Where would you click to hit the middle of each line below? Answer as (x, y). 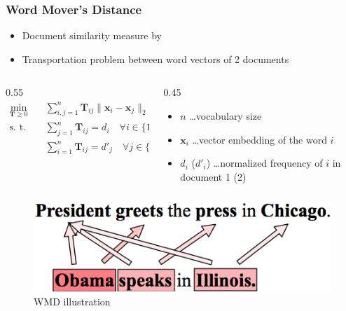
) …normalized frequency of (264, 163)
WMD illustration (72, 301)
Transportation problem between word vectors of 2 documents (155, 58)
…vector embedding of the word (259, 139)
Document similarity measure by (92, 35)
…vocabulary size (226, 116)
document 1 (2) (213, 176)
